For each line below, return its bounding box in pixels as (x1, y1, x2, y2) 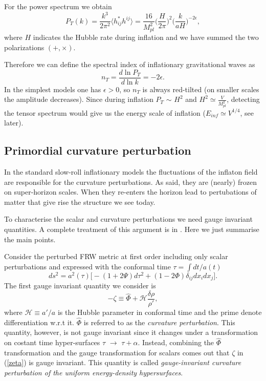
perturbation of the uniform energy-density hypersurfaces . (4, 367, 183, 377)
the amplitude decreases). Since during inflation (4, 94, 153, 104)
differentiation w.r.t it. (4, 316, 74, 327)
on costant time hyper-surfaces (4, 337, 100, 348)
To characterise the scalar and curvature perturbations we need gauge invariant (4, 214, 253, 224)
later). (4, 117, 24, 128)
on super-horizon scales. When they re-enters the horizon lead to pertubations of (4, 186, 257, 197)
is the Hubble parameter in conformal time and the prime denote (57, 307, 262, 317)
